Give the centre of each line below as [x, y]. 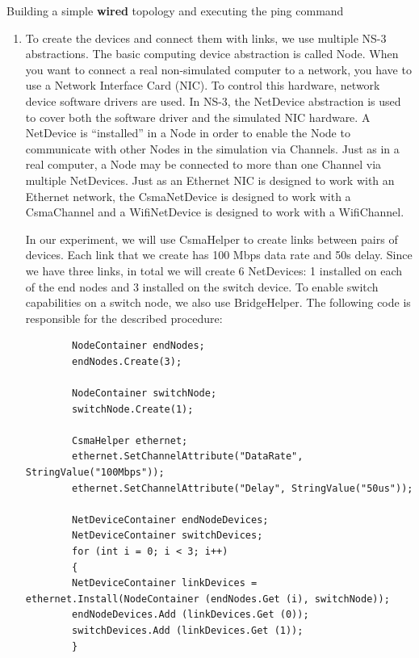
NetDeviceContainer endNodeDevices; [170, 520]
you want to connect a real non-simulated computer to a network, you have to [218, 69]
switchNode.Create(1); [133, 409]
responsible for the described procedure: [124, 318]
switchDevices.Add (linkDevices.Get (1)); [188, 630]
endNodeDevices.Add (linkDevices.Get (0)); [191, 615]
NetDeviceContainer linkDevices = [165, 583]
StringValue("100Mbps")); [95, 473]
